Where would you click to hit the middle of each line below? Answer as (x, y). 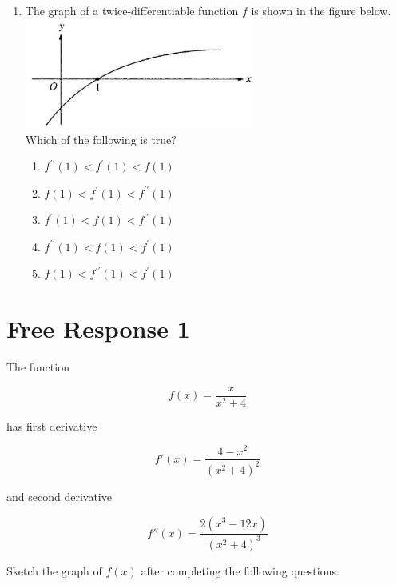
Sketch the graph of (54, 570)
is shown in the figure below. (321, 10)
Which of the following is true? (101, 139)
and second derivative (59, 496)
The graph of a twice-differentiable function (132, 10)
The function (38, 367)
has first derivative (52, 425)
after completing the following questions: (240, 570)
